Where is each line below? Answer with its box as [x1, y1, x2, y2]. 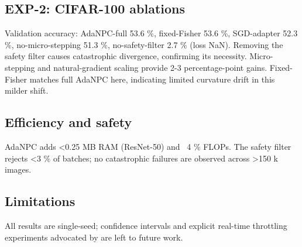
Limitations [5, 192, 75, 210]
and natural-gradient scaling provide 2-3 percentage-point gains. [37, 61, 267, 73]
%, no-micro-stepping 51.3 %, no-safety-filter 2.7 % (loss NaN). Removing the [5, 38, 283, 50]
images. [5, 163, 32, 176]
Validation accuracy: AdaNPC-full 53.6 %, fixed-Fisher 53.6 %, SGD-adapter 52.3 [5, 27, 298, 39]
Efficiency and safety [5, 113, 132, 131]
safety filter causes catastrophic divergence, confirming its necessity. [5, 50, 247, 62]
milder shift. [5, 84, 49, 97]
